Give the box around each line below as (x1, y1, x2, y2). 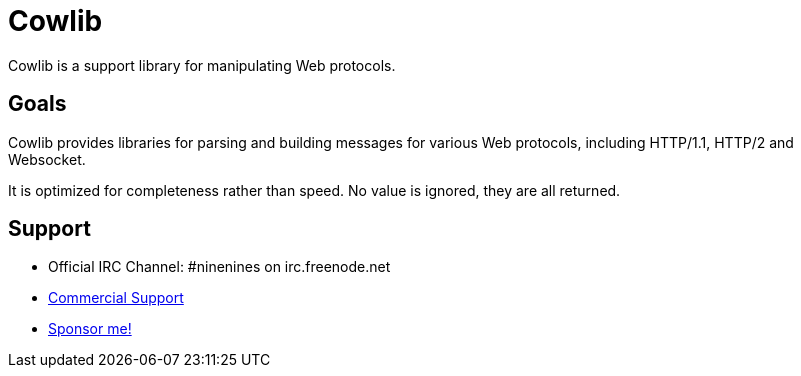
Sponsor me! (48, 320, 132, 338)
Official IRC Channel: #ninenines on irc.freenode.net (48, 258, 391, 276)
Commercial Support (48, 289, 184, 307)
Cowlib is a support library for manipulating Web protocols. (8, 56, 396, 74)
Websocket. (8, 150, 86, 168)
